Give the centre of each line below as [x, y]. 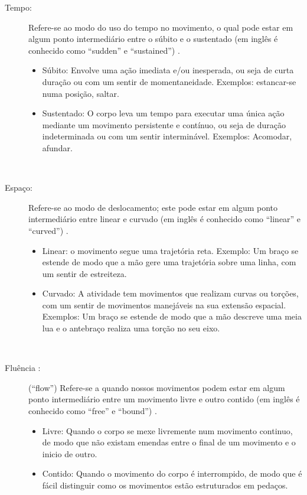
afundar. [57, 147]
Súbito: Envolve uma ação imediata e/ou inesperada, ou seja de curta [168, 70]
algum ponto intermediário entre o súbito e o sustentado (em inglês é [153, 39]
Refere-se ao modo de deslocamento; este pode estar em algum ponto [153, 207]
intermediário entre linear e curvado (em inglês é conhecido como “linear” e [165, 219]
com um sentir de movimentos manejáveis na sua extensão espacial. [164, 305]
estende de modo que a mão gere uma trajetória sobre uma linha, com [169, 262]
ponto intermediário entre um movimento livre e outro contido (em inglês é [164, 399]
